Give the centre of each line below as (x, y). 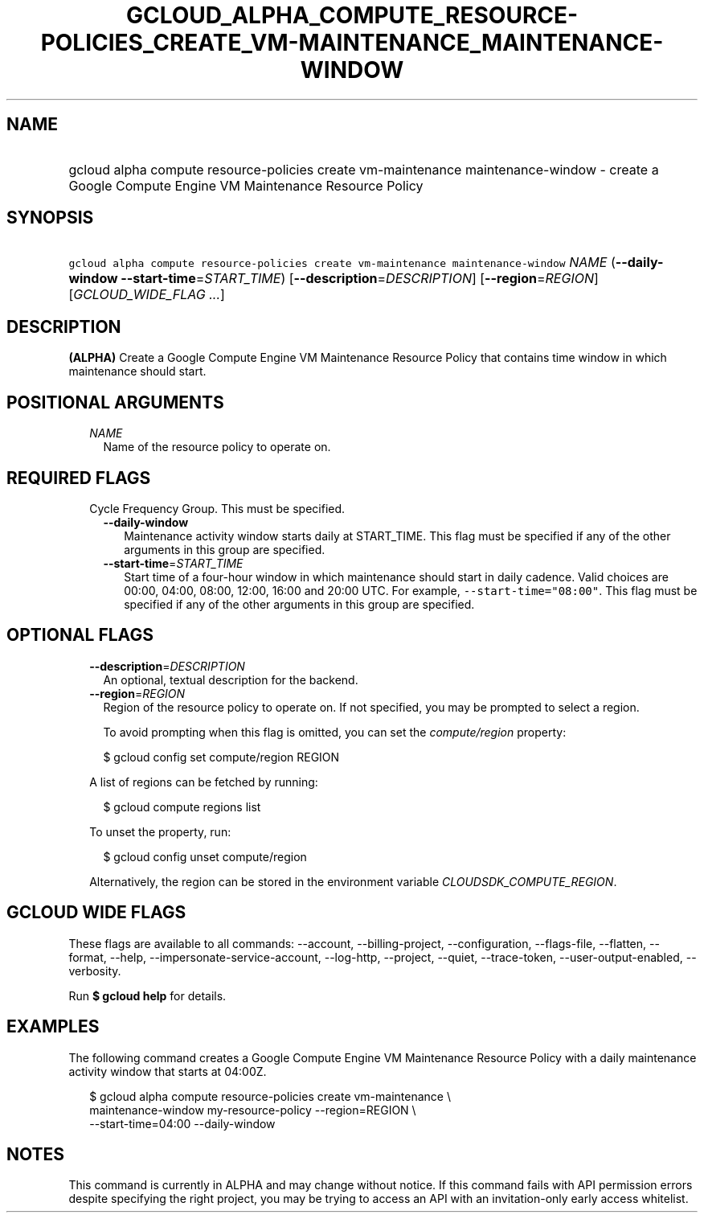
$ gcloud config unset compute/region (205, 856)
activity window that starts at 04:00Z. (168, 1071)
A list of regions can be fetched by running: (204, 782)
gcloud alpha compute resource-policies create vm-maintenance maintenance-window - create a (364, 169)
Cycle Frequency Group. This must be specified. (217, 508)
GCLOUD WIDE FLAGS (96, 913)
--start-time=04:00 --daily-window (182, 1123)
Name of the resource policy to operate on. (217, 447)
